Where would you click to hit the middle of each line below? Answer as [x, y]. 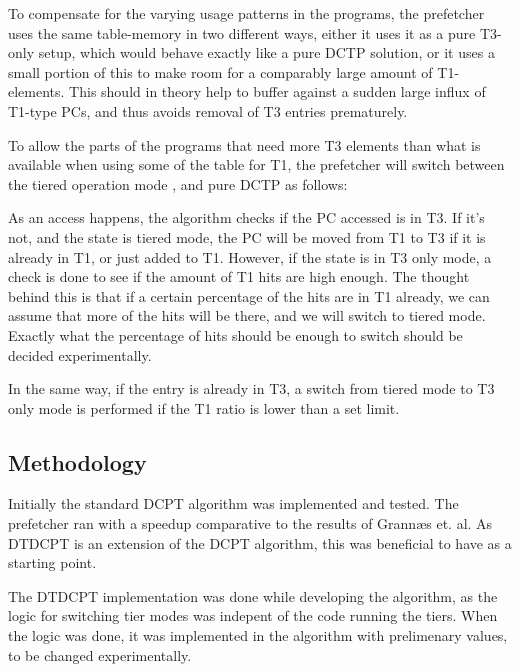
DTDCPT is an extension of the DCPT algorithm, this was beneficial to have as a [260, 542]
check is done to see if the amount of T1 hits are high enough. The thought [239, 276]
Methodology [77, 461]
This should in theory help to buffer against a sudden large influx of [277, 91]
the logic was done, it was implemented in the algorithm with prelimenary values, [258, 635]
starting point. [52, 562]
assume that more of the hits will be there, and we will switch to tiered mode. [247, 315]
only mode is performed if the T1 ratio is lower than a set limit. [204, 407]
